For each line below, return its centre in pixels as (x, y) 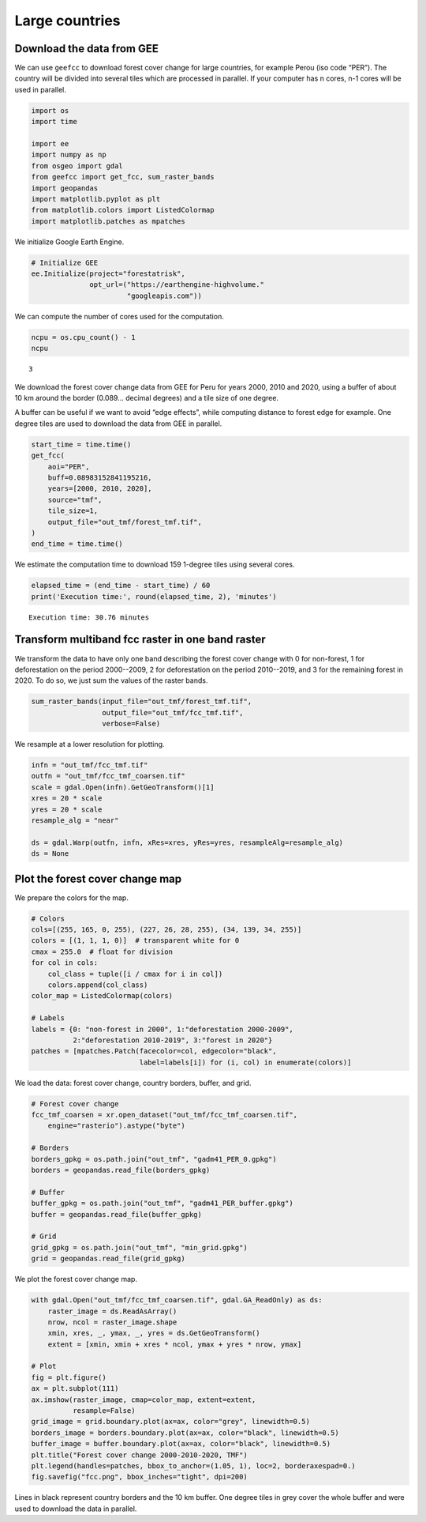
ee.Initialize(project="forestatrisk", (108, 274)
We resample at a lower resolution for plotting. (90, 744)
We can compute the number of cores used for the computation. (119, 316)
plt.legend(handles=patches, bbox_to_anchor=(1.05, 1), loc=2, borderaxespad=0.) (194, 1466)
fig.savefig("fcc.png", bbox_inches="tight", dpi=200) (139, 1477)
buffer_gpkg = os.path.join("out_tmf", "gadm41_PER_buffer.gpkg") (162, 1204)
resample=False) (104, 1411)
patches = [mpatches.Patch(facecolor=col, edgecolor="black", (154, 1051)
